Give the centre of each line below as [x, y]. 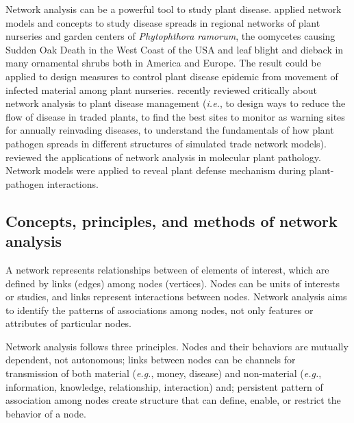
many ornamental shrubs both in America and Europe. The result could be [163, 63]
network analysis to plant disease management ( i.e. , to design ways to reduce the [176, 103]
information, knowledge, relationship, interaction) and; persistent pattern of [164, 386]
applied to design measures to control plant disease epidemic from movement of [172, 76]
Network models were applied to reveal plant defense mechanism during [156, 170]
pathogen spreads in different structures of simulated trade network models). [166, 143]
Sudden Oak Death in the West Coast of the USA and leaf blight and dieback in [175, 49]
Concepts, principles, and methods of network [172, 220]
